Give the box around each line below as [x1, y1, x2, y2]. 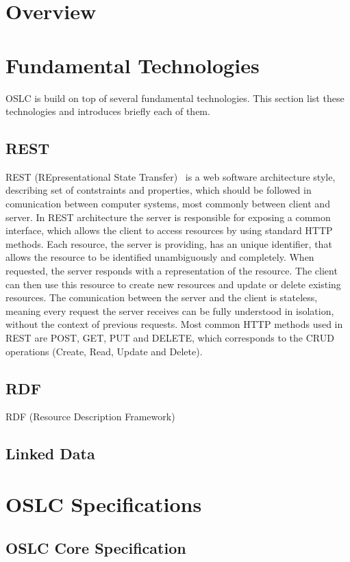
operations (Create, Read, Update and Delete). [5, 344, 203, 358]
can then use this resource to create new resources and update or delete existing [5, 277, 341, 291]
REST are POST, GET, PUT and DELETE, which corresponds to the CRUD [5, 331, 334, 345]
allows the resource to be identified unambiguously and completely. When [5, 250, 314, 264]
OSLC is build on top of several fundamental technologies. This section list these [5, 90, 345, 105]
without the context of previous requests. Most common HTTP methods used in [5, 317, 343, 331]
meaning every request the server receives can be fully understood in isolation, [5, 303, 334, 318]
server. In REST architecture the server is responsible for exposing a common [5, 209, 331, 224]
